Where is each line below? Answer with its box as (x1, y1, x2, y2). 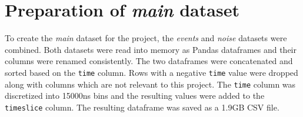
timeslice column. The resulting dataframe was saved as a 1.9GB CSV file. (5, 101, 279, 113)
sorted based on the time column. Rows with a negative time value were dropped (5, 66, 298, 78)
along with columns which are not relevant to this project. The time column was (5, 78, 296, 90)
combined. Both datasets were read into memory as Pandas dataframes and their (5, 43, 297, 55)
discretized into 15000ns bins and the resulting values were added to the (5, 89, 265, 102)
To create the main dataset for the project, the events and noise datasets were (5, 32, 287, 44)
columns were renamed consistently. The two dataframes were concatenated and (5, 55, 293, 67)
